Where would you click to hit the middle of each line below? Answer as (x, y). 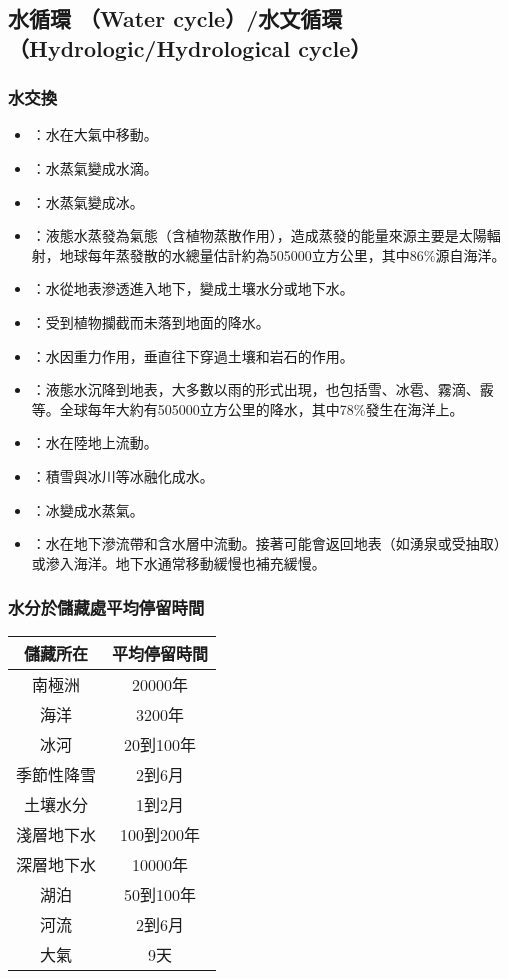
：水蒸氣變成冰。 (87, 201)
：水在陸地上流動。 (94, 442)
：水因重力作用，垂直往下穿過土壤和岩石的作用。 (192, 355)
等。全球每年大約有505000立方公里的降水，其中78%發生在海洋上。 (247, 408)
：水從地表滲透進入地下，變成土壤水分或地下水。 (192, 288)
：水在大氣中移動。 (94, 134)
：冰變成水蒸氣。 (87, 509)
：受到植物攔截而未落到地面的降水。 (150, 321)
